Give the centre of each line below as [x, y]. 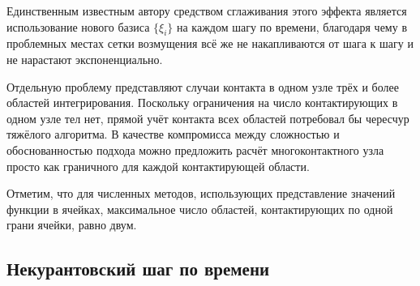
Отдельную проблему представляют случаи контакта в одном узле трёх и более [203, 86]
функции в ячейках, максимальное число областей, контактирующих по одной [200, 209]
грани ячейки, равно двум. [72, 225]
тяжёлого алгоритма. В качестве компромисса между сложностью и [173, 134]
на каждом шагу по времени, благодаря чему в [291, 26]
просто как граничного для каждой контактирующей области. [158, 166]
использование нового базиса [78, 26]
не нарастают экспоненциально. [85, 59]
